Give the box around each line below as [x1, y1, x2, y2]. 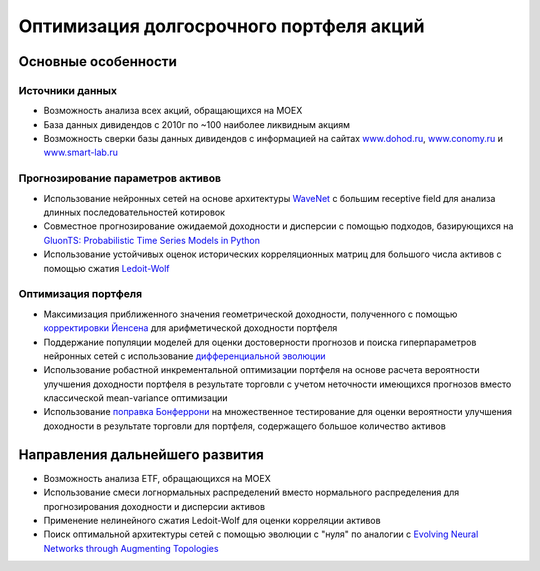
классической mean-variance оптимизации [43, 392, 229, 404]
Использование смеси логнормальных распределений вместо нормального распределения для [43, 486, 460, 499]
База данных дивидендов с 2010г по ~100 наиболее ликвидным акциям [43, 118, 350, 130]
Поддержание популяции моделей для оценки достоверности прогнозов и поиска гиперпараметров [43, 336, 477, 348]
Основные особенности [18, 53, 177, 70]
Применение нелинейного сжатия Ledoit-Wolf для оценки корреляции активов [43, 514, 381, 526]
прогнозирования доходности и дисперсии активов [43, 500, 265, 512]
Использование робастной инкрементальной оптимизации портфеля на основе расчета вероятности [43, 364, 480, 376]
